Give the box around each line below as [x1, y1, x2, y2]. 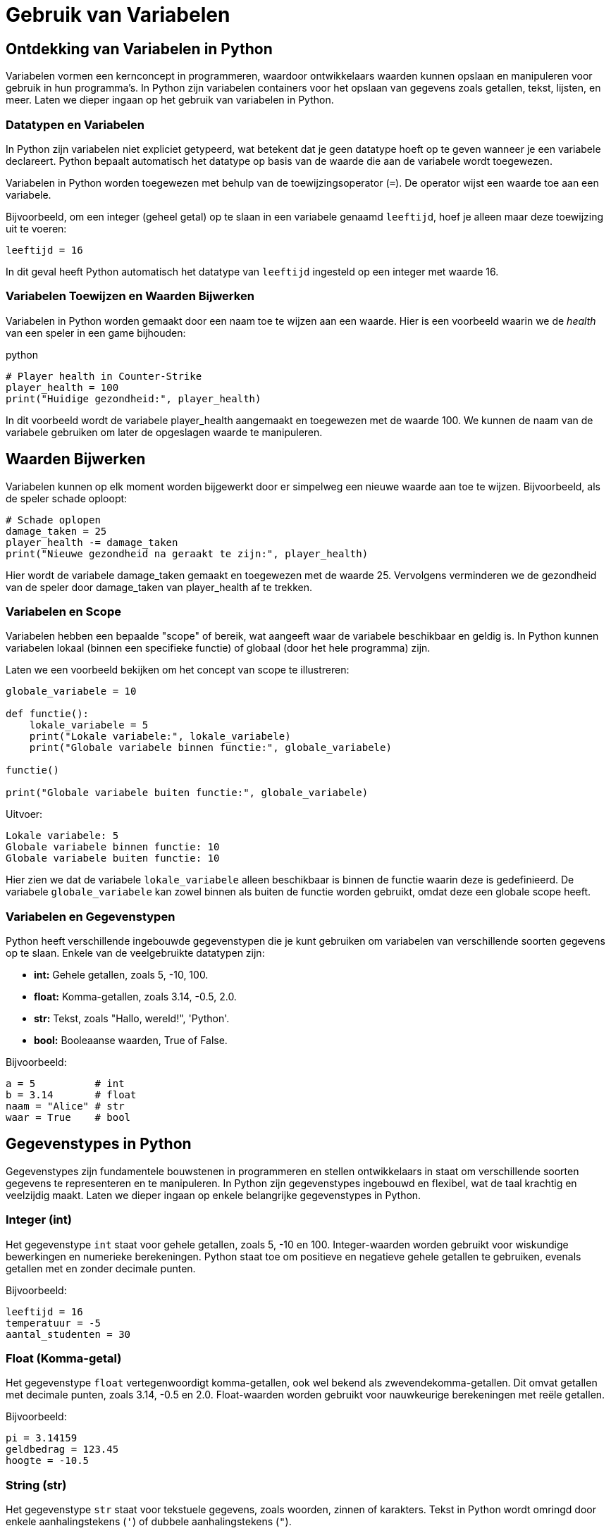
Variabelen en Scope [6, 604, 121, 619]
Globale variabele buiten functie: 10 [6, 852, 220, 864]
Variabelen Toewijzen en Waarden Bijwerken [6, 289, 254, 304]
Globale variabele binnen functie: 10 [6, 841, 220, 853]
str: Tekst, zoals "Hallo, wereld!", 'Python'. [34, 1012, 230, 1025]
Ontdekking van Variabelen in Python [6, 39, 273, 58]
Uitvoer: [6, 808, 43, 821]
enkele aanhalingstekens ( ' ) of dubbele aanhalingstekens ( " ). [6, 1515, 292, 1528]
